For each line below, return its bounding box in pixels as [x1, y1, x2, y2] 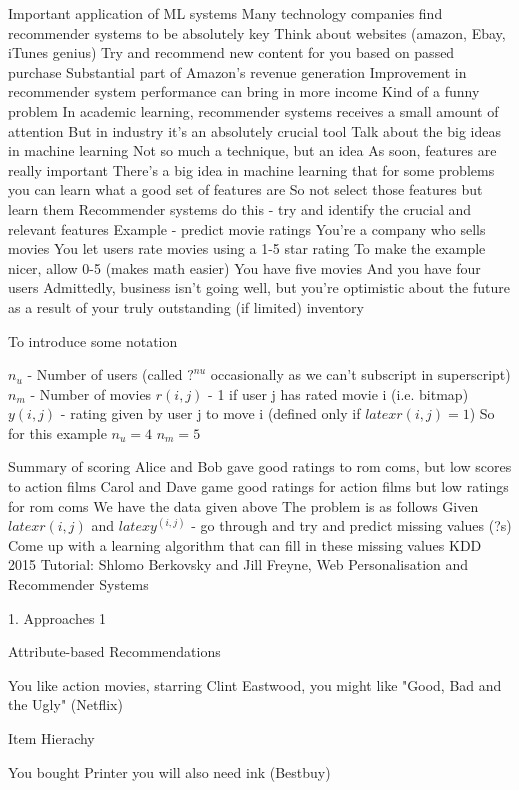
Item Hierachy [8, 728, 95, 748]
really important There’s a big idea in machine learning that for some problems [8, 159, 495, 180]
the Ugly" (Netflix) [8, 694, 123, 715]
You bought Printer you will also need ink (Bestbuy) [8, 761, 331, 782]
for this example [8, 422, 107, 443]
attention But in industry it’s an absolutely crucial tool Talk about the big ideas [8, 120, 501, 141]
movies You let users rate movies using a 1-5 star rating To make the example [8, 238, 486, 259]
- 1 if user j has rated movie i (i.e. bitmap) [208, 383, 469, 404]
